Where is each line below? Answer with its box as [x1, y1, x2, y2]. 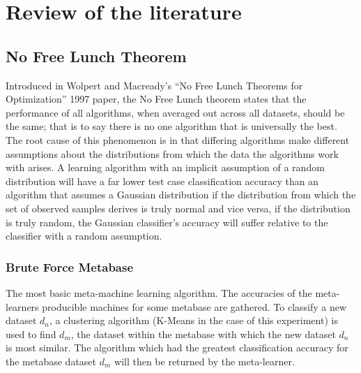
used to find [6, 326, 56, 341]
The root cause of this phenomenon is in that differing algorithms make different [6, 132, 350, 147]
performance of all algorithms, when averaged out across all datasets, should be [6, 105, 345, 119]
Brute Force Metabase [6, 258, 134, 275]
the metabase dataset [6, 353, 97, 368]
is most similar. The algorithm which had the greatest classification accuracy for [6, 340, 348, 355]
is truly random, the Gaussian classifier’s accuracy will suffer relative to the [6, 214, 328, 229]
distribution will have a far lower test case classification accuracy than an [6, 173, 318, 188]
